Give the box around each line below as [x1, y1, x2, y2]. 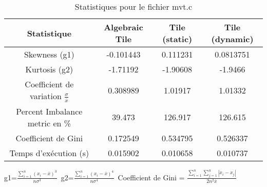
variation [30, 90, 62, 102]
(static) [162, 33, 193, 45]
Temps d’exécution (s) [9, 146, 89, 159]
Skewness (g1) [24, 48, 74, 60]
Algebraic [104, 21, 143, 33]
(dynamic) [211, 33, 254, 45]
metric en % [27, 117, 71, 129]
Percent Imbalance [16, 105, 83, 117]
